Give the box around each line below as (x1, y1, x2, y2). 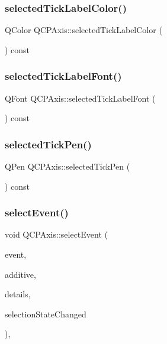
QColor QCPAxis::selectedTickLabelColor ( (5, 24, 162, 36)
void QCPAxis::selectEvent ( (5, 228, 108, 241)
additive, (5, 268, 36, 280)
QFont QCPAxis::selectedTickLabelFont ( (5, 92, 156, 104)
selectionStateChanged (5, 307, 86, 320)
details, (5, 288, 31, 300)
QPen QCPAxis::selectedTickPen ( (5, 160, 130, 173)
